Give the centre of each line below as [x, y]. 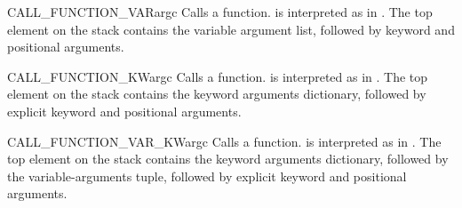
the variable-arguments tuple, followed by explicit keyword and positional [207, 176]
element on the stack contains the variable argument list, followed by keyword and [231, 29]
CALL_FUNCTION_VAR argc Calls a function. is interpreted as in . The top [220, 12]
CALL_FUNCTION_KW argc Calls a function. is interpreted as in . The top [218, 76]
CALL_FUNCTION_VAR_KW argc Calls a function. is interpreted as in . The [224, 141]
